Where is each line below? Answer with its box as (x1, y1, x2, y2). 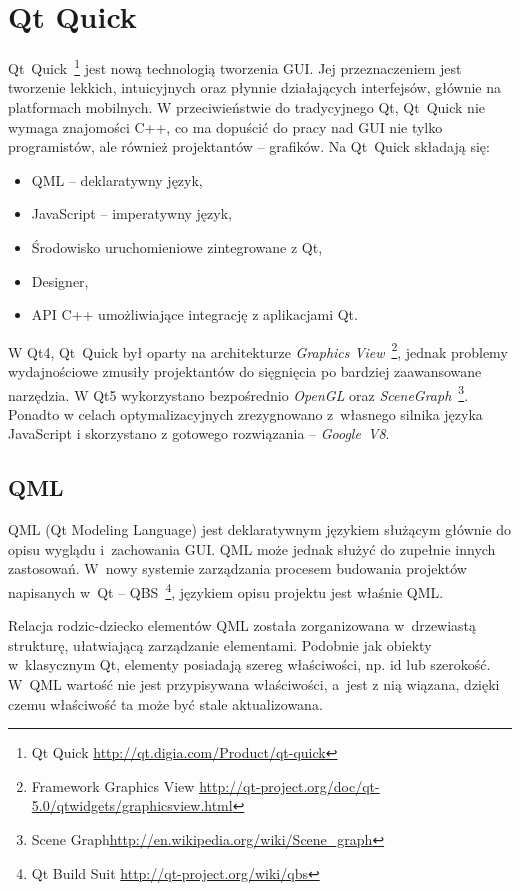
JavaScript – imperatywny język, (31, 203, 232, 224)
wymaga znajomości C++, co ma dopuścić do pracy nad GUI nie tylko (8, 116, 443, 137)
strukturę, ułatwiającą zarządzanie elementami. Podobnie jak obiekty (8, 634, 432, 655)
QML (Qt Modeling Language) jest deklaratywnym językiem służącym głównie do (8, 519, 512, 540)
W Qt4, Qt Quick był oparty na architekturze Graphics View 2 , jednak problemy (8, 338, 508, 362)
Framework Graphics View (31, 775, 195, 796)
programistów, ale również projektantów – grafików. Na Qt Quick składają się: (8, 136, 490, 157)
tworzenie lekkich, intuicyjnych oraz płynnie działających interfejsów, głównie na (8, 77, 502, 98)
